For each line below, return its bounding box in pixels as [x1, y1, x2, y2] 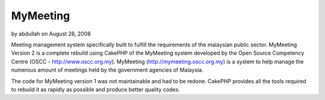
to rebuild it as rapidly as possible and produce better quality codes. [11, 86, 180, 93]
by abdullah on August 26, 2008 [11, 30, 91, 37]
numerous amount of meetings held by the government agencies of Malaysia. [11, 66, 204, 73]
